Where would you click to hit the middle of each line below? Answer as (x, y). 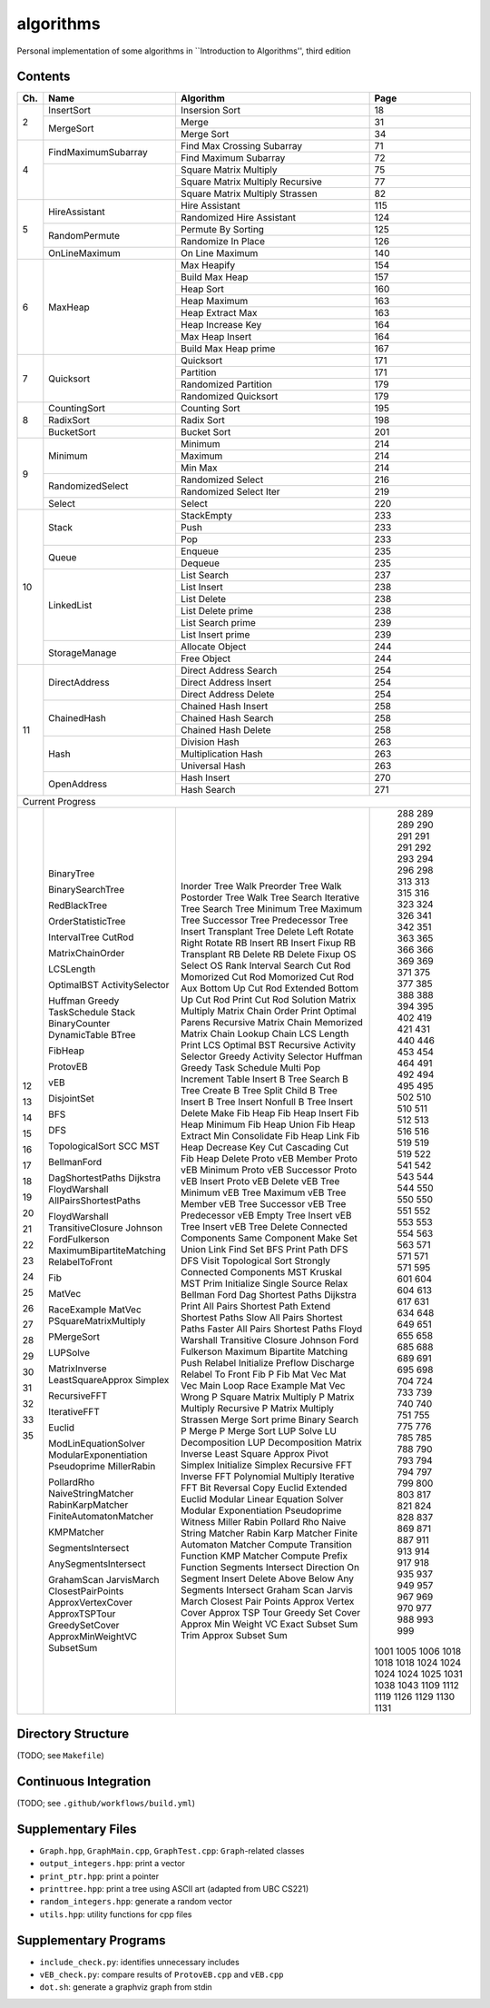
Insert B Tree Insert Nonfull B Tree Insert (267, 1102)
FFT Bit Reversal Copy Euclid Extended (264, 1488)
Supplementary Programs (91, 1940)
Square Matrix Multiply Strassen (249, 193)
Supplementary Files (77, 1829)
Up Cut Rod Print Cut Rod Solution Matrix (268, 1000)
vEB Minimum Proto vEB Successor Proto (269, 1170)
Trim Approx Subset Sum (234, 1636)
